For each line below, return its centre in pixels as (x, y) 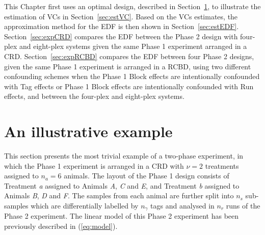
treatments (222, 165)
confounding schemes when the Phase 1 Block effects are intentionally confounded (132, 76)
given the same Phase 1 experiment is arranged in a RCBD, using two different (128, 66)
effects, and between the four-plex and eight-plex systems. (94, 96)
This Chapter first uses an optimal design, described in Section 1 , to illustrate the (132, 6)
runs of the (243, 206)
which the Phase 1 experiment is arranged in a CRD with (94, 165)
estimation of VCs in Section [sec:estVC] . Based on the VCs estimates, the (121, 16)
